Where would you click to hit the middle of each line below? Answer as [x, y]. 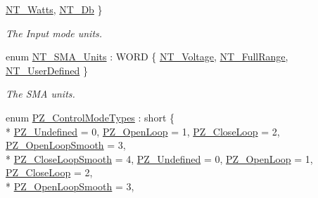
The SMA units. [40, 94]
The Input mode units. [54, 33]
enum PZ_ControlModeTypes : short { [90, 117]
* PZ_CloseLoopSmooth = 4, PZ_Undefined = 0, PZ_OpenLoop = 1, [159, 158]
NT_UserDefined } [47, 70]
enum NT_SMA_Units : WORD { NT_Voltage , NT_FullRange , [147, 57]
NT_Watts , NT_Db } [54, 9]
